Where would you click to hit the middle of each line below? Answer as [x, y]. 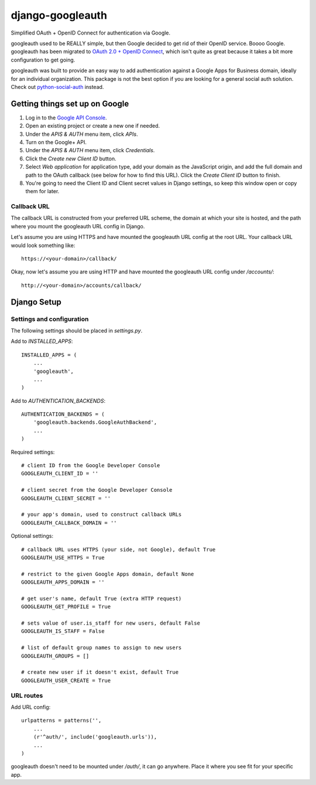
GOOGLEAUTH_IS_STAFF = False [63, 631]
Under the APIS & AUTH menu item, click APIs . [82, 134]
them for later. [42, 191]
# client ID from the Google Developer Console [91, 466]
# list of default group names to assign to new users [102, 648]
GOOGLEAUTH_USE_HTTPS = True [63, 557]
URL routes [27, 695]
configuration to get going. [43, 60]
